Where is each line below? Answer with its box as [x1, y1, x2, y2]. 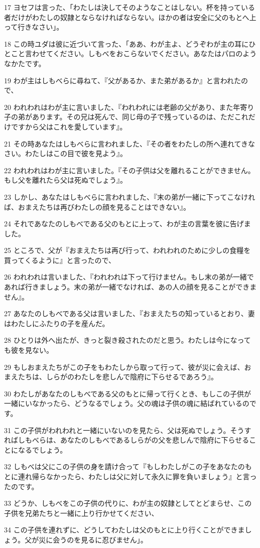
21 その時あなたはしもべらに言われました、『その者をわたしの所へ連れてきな [4, 138, 255, 149]
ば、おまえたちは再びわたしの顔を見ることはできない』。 [4, 201, 190, 212]
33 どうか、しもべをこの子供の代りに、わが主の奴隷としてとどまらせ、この [4, 498, 252, 508]
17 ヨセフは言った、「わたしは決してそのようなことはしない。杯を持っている [4, 2, 255, 12]
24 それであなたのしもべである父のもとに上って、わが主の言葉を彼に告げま [4, 218, 251, 229]
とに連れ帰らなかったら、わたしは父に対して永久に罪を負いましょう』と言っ [4, 471, 257, 481]
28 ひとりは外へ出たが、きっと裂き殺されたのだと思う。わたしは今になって [4, 335, 251, 345]
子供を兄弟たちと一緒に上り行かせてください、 [4, 507, 159, 518]
